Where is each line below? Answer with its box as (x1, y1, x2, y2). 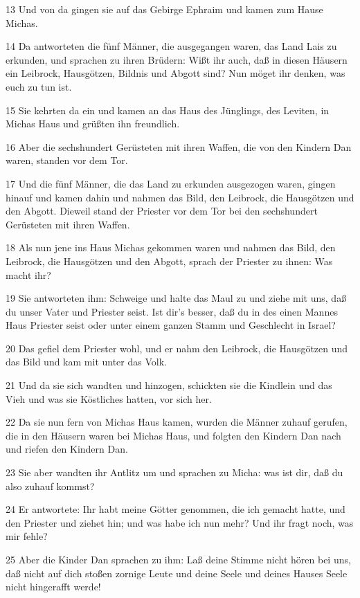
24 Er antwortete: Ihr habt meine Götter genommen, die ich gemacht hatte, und (6, 502, 345, 516)
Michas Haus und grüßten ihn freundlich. (6, 116, 180, 131)
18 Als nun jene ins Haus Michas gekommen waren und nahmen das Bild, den (6, 240, 336, 255)
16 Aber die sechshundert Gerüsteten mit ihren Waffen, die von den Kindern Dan (6, 139, 352, 154)
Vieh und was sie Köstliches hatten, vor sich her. (6, 391, 212, 406)
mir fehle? (6, 529, 48, 543)
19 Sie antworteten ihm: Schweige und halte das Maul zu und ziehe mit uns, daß (6, 291, 347, 305)
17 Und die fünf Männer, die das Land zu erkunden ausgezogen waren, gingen (6, 176, 336, 190)
